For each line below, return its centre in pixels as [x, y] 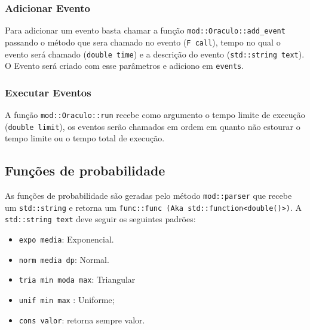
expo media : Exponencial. [66, 239]
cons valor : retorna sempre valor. [82, 320]
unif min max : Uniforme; [67, 300]
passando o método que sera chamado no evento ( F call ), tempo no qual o [143, 42]
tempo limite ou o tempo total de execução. [85, 138]
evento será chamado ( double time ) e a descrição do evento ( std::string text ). [155, 54]
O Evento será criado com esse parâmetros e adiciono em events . [125, 66]
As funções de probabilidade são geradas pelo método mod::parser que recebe [148, 196]
